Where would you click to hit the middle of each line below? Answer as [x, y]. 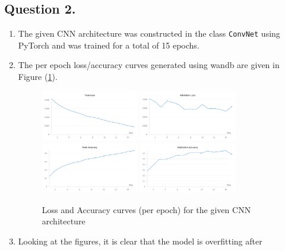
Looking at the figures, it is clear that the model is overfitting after [140, 241]
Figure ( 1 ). [38, 77]
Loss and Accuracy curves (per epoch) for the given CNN [146, 209]
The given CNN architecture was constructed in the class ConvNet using [149, 33]
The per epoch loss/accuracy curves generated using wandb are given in [149, 65]
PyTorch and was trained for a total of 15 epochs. [109, 45]
